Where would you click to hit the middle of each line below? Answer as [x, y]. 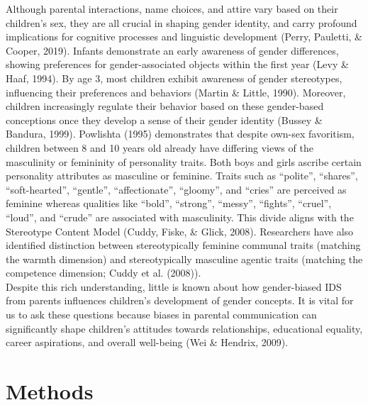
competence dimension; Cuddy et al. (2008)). [104, 273]
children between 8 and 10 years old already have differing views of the [160, 147]
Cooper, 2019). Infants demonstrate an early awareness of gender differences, [172, 50]
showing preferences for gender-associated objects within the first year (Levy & [177, 64]
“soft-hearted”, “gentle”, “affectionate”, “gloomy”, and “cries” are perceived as [176, 189]
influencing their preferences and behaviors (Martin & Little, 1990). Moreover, [176, 92]
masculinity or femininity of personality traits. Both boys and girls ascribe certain [184, 161]
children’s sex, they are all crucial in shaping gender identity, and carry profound [182, 22]
